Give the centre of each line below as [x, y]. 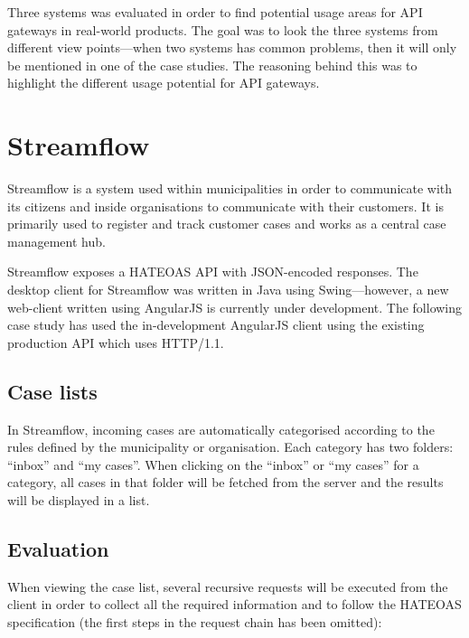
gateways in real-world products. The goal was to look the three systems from [223, 29]
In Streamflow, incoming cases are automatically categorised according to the [221, 429]
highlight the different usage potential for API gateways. [164, 83]
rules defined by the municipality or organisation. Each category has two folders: [230, 447]
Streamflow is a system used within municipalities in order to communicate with [230, 188]
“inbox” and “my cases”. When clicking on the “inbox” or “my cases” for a [213, 464]
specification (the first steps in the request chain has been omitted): [195, 622]
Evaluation [58, 549]
